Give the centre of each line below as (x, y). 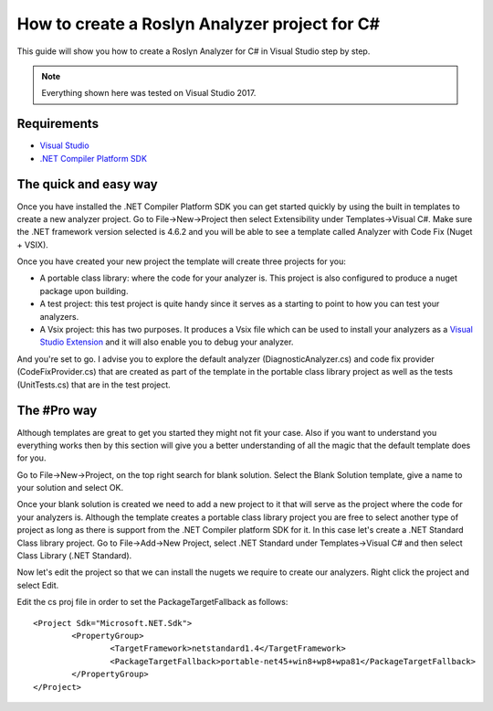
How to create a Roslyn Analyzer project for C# (199, 24)
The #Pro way (57, 411)
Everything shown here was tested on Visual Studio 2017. (149, 93)
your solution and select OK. (70, 488)
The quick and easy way (88, 184)
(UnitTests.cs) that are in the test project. (94, 385)
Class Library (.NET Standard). (74, 556)
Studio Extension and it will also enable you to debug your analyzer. (167, 342)
